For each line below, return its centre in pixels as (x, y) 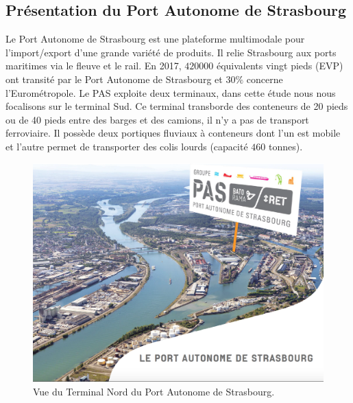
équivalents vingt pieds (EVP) (280, 66)
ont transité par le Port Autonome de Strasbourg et (114, 79)
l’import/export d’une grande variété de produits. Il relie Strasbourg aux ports (171, 52)
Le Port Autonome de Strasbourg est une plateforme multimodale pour (155, 39)
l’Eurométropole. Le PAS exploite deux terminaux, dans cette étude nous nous (171, 92)
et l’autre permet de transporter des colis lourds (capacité (127, 146)
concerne (265, 79)
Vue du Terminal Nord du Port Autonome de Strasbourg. (154, 391)
